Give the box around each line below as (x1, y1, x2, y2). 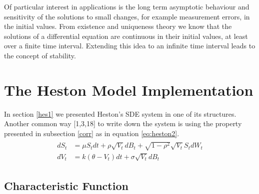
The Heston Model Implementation (4, 79, 253, 100)
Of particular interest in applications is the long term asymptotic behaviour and (4, 1, 249, 11)
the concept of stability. (4, 50, 76, 60)
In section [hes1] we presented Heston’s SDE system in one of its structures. (4, 108, 236, 119)
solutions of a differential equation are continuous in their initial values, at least (4, 30, 248, 41)
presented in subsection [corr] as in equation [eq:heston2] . (4, 128, 179, 138)
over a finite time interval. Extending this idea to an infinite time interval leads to (4, 40, 255, 51)
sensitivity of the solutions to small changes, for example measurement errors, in (4, 11, 250, 21)
